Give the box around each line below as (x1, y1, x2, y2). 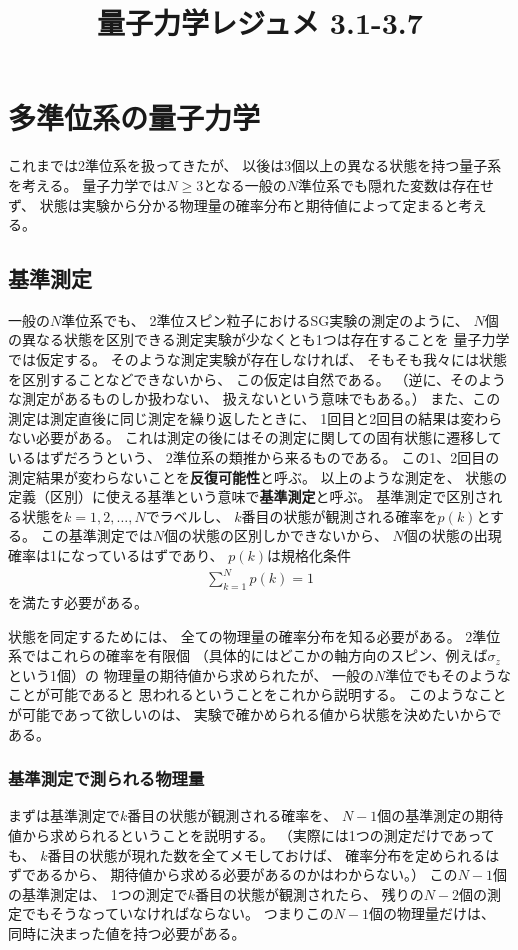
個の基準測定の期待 (377, 805, 504, 826)
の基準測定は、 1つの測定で (8, 883, 188, 904)
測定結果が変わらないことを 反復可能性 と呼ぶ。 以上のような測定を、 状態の (8, 466, 508, 487)
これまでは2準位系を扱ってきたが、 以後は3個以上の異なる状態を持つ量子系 (8, 155, 502, 176)
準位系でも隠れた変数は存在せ (298, 174, 494, 195)
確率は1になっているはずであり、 (8, 545, 224, 566)
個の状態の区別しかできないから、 (163, 525, 388, 546)
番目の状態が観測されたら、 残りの (194, 883, 424, 904)
